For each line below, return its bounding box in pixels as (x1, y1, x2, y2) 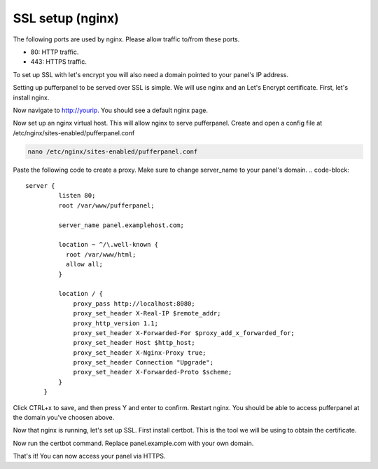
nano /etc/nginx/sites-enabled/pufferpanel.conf (27, 147, 198, 156)
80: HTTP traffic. (30, 48, 79, 56)
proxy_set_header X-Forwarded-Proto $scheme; (73, 368, 232, 376)
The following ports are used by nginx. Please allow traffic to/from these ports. (13, 35, 240, 43)
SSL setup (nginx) (13, 11, 119, 26)
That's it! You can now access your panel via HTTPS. (13, 452, 166, 461)
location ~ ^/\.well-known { (58, 240, 159, 249)
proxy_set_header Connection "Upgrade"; (73, 358, 213, 367)
